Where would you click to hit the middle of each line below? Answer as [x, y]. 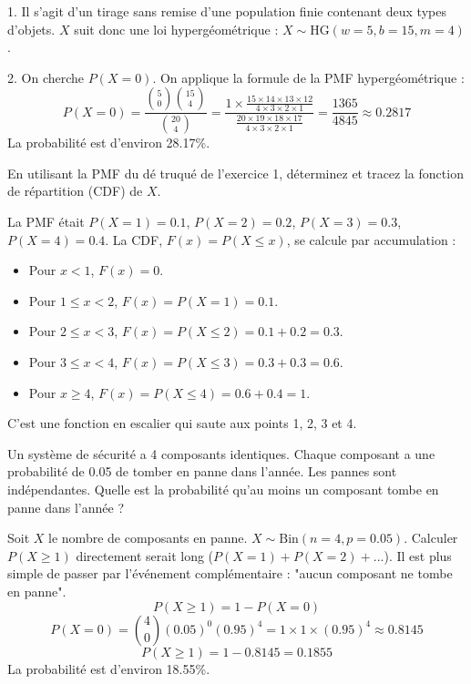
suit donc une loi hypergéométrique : [176, 29]
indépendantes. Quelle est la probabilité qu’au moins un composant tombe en [223, 489]
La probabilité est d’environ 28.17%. [109, 143]
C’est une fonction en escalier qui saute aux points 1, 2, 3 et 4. [182, 423]
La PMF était [46, 222]
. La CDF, [134, 239]
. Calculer [431, 538]
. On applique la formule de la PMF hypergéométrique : [308, 77]
